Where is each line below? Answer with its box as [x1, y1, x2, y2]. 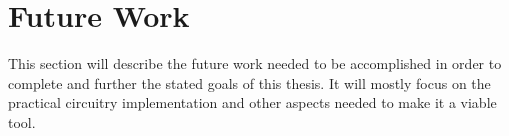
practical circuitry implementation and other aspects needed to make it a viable [8, 92, 497, 113]
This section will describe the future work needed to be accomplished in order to [8, 53, 502, 74]
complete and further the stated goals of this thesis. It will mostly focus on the [8, 72, 491, 93]
